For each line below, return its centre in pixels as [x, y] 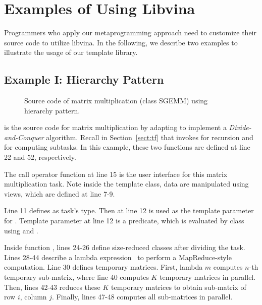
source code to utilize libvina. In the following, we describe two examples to [121, 42]
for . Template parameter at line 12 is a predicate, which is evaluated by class [124, 221]
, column [33, 297]
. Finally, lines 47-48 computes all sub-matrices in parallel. [142, 297]
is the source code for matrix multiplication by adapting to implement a [115, 127]
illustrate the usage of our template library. [71, 52]
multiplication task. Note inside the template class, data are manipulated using [126, 184]
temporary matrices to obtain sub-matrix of [179, 287]
